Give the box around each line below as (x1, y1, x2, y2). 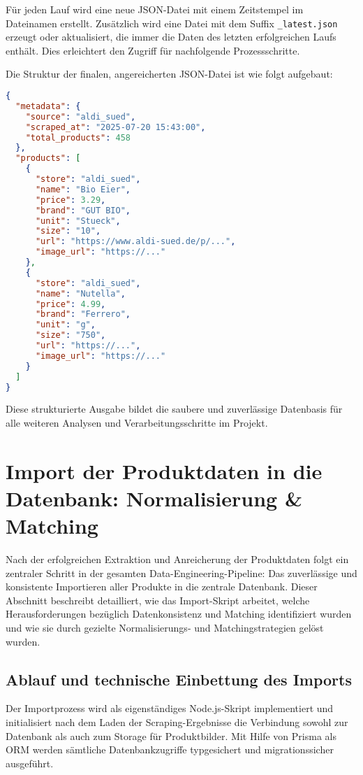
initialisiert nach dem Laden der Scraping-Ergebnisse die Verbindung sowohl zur (6, 715, 348, 730)
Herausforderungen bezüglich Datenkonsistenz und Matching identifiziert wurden (6, 606, 352, 621)
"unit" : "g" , (35, 320, 96, 330)
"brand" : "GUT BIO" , (35, 205, 131, 215)
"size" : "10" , (35, 226, 101, 236)
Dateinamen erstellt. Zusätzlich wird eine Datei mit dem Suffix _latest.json (6, 15, 338, 30)
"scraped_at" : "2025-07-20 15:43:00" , (25, 122, 206, 132)
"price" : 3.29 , (35, 194, 106, 205)
